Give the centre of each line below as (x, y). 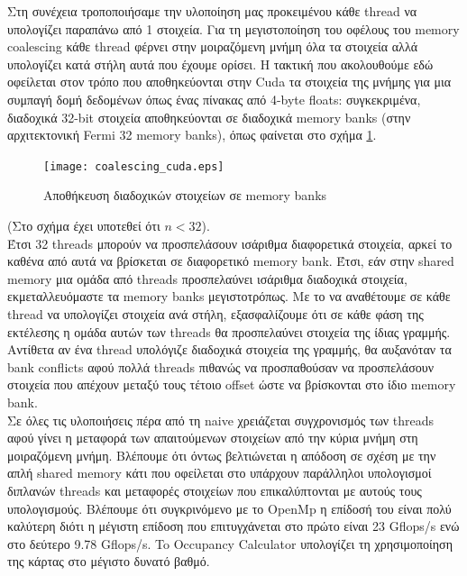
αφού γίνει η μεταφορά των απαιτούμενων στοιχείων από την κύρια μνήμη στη (213, 438)
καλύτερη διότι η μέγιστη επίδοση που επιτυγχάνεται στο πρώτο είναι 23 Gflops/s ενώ (233, 526)
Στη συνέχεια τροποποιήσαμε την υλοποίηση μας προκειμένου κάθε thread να (212, 11)
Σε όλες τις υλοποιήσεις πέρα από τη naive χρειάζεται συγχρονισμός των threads (221, 420)
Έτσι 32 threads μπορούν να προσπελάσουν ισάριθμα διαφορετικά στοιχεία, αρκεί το (230, 243)
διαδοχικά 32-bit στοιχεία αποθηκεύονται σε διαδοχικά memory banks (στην (209, 117)
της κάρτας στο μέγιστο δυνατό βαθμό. (109, 561)
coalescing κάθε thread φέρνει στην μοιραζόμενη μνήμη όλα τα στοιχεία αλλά (213, 46)
